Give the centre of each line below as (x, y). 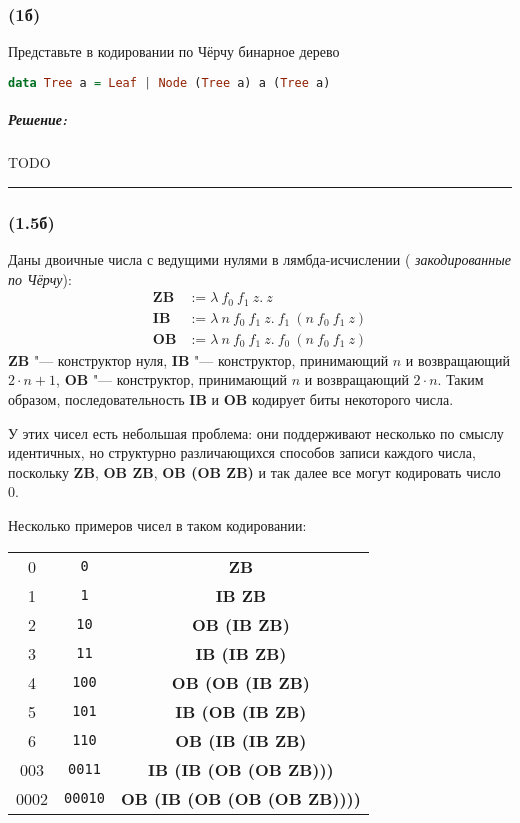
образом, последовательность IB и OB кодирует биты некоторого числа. (231, 398)
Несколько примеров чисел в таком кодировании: (157, 524)
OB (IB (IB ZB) (241, 740)
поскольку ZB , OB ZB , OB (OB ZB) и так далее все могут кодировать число (254, 471)
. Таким (460, 379)
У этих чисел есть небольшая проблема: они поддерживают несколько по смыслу (256, 432)
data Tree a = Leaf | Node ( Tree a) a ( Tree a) (169, 82)
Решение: (37, 119)
